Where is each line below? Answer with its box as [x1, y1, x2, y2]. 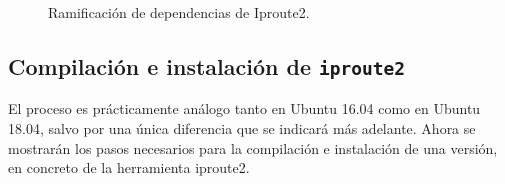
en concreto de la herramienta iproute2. [8, 157, 250, 178]
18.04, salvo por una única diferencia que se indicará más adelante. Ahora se [8, 117, 476, 138]
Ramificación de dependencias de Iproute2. [48, 2, 310, 22]
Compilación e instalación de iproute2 [8, 50, 405, 81]
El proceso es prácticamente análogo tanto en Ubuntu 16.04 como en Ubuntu [8, 98, 481, 119]
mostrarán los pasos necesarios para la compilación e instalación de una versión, [8, 137, 498, 158]
